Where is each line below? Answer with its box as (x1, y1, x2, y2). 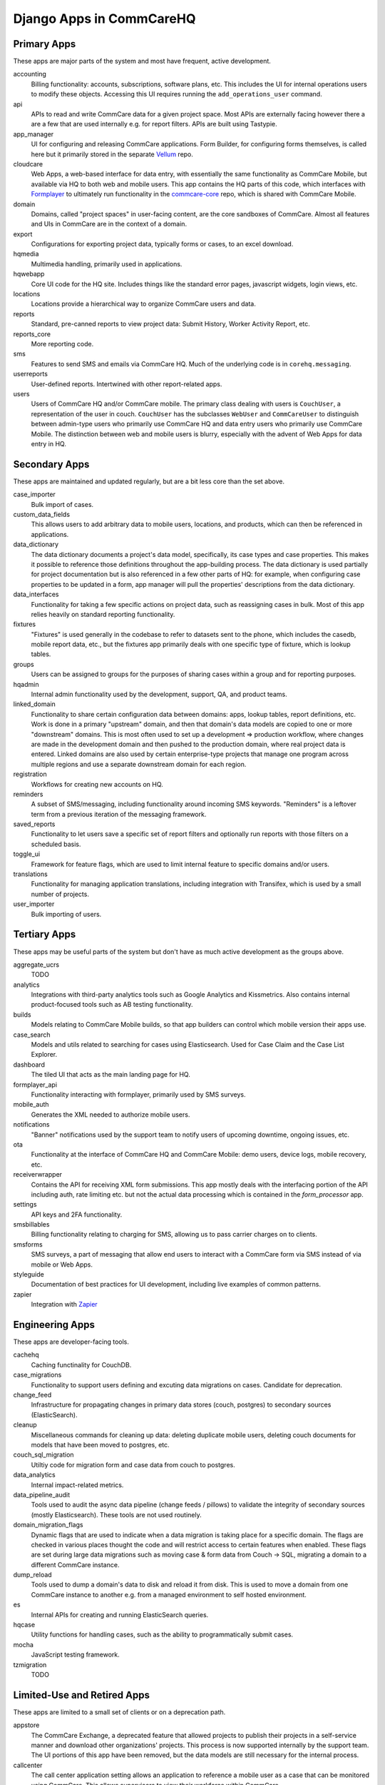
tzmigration (13, 1660, 47, 1669)
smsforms (13, 1240, 43, 1249)
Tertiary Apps (13, 928, 76, 940)
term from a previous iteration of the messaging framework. (31, 810, 207, 818)
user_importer (13, 900, 55, 908)
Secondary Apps (13, 458, 90, 471)
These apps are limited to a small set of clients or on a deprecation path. (13, 1707, 226, 1716)
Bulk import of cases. (31, 500, 94, 508)
